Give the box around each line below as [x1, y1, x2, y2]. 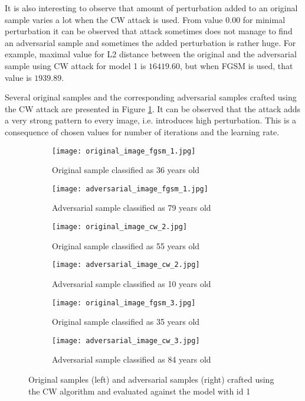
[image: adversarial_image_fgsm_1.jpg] [52, 184, 208, 193]
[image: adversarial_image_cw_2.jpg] [52, 260, 200, 269]
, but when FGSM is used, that [179, 59, 293, 71]
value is [5, 71, 32, 83]
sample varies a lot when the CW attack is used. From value [5, 13, 223, 25]
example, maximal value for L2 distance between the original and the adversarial [5, 48, 297, 60]
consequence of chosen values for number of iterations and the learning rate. [5, 125, 280, 138]
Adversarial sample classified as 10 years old [52, 277, 211, 289]
